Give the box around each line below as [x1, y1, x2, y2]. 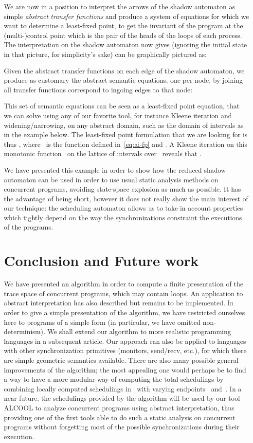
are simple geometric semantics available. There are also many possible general [4, 354, 239, 365]
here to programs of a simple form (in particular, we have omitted [4, 317, 201, 327]
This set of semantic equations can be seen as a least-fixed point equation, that [4, 101, 240, 111]
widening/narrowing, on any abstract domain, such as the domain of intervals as [4, 120, 244, 130]
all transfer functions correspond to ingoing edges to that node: [4, 84, 193, 94]
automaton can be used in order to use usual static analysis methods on [4, 174, 218, 184]
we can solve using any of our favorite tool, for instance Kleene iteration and [4, 110, 232, 120]
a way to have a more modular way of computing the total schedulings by [4, 374, 224, 384]
